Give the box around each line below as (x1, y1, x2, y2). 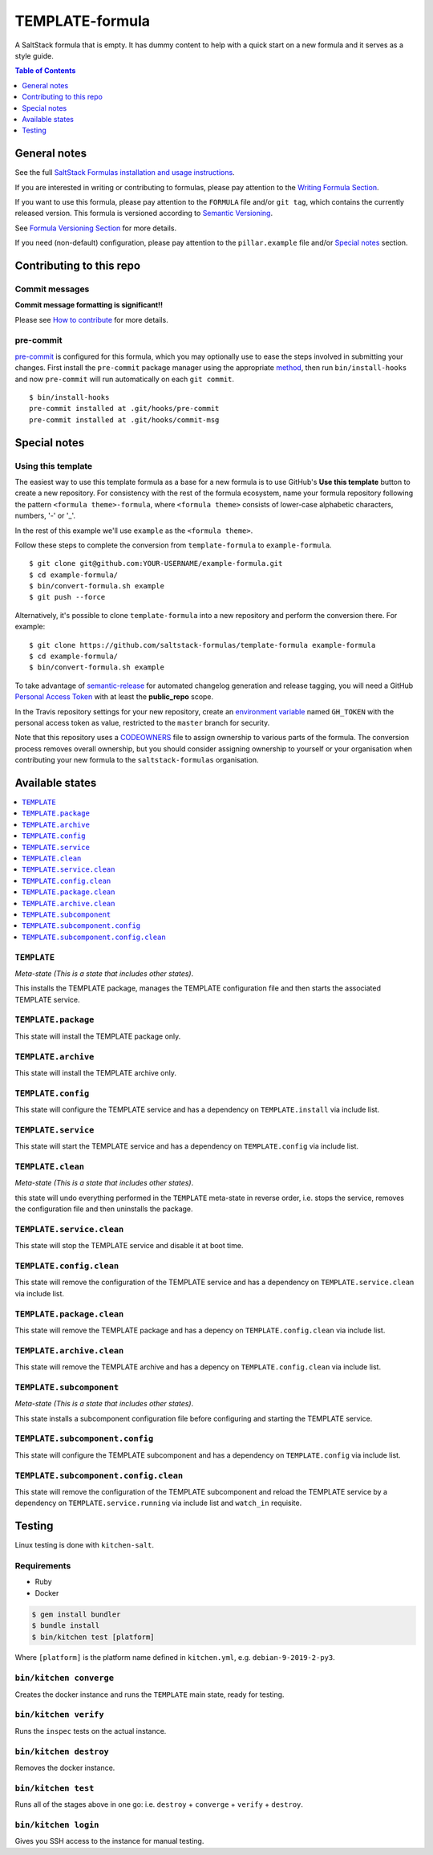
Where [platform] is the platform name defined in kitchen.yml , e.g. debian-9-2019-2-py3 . (14, 1653, 336, 1662)
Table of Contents (14, 66, 76, 75)
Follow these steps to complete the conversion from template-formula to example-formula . (14, 540, 332, 550)
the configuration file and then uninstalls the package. (14, 1204, 193, 1214)
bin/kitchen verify (14, 1710, 104, 1720)
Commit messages (14, 283, 90, 295)
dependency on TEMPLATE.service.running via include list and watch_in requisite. (14, 1498, 302, 1508)
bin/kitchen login (14, 1819, 99, 1830)
